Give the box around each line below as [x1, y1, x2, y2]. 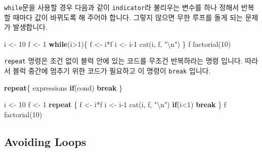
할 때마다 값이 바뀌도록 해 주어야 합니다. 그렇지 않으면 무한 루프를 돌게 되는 [4, 12, 243, 22]
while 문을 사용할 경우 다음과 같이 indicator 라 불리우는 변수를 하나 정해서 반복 [4, 2, 254, 12]
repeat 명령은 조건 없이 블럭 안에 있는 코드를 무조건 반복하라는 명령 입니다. [4, 55, 243, 66]
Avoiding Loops [4, 133, 86, 149]
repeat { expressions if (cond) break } [4, 82, 123, 93]
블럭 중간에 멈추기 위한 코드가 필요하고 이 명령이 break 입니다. [13, 65, 211, 76]
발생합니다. [13, 22, 48, 32]
